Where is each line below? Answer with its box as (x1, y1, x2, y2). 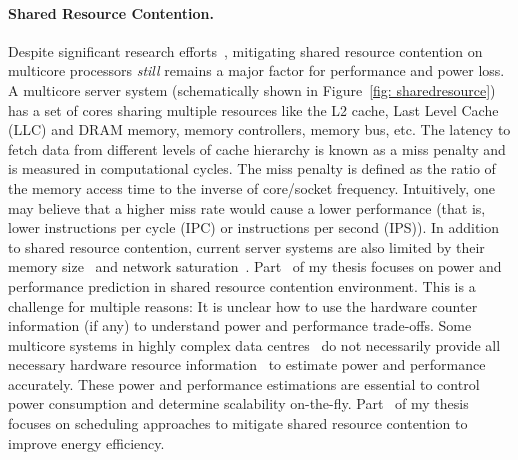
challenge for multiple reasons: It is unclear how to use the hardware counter (8, 295, 478, 316)
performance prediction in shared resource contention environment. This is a (8, 275, 476, 296)
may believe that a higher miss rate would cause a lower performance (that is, (8, 197, 486, 218)
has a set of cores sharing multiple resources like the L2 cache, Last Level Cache (8, 99, 499, 120)
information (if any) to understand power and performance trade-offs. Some (8, 315, 472, 336)
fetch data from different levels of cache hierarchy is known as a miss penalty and (8, 138, 506, 159)
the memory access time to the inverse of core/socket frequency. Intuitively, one (8, 177, 495, 198)
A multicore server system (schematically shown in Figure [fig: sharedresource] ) (8, 79, 496, 100)
